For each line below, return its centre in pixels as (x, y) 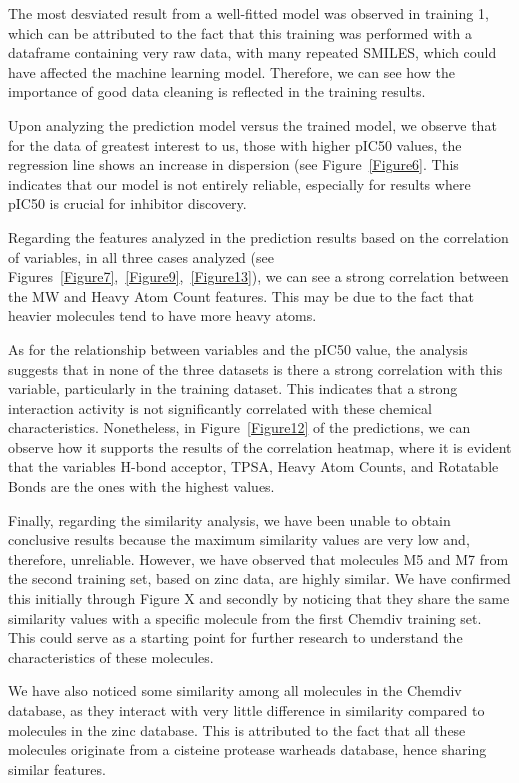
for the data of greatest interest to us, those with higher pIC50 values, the (235, 144)
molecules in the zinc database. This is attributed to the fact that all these (237, 729)
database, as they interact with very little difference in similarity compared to (246, 710)
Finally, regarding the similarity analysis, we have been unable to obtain (229, 519)
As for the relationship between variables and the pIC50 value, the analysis (238, 348)
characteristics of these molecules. (111, 656)
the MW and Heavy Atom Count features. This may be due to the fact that (241, 295)
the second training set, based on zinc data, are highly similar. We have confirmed (259, 578)
